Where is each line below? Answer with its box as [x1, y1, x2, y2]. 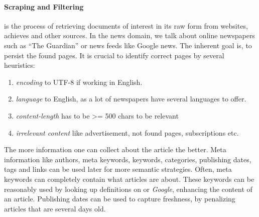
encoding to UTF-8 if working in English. [16, 76, 143, 87]
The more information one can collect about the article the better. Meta [4, 144, 226, 155]
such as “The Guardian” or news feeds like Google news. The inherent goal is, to [4, 40, 252, 50]
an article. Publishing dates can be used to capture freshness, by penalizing [4, 193, 235, 204]
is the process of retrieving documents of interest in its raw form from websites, [4, 20, 248, 31]
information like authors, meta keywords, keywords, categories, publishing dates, [4, 154, 251, 164]
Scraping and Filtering [4, 1, 84, 12]
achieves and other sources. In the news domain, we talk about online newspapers [4, 30, 255, 41]
